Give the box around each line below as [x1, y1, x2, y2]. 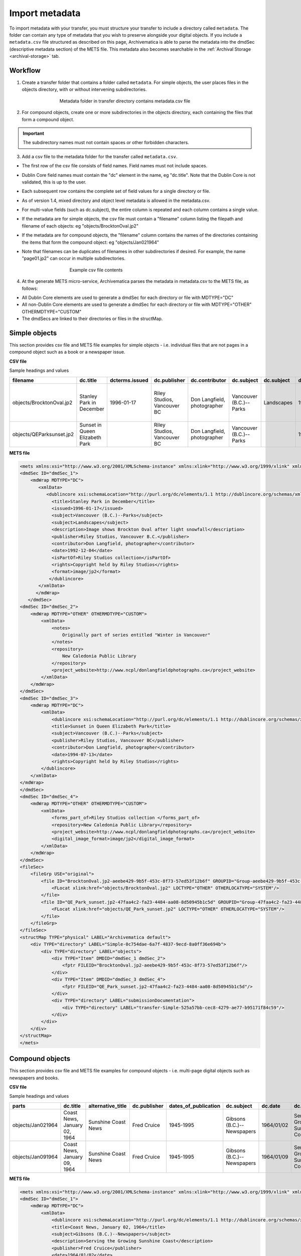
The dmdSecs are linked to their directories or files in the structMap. [22, 316, 163, 322]
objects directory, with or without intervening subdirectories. [22, 86, 147, 92]
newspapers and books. [9, 1075, 60, 1081]
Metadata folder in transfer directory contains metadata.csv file [59, 98, 191, 104]
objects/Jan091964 [12, 1153, 58, 1160]
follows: [22, 285, 38, 291]
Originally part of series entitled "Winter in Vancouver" [62, 632, 211, 638]
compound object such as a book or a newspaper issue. [9, 349, 125, 355]
